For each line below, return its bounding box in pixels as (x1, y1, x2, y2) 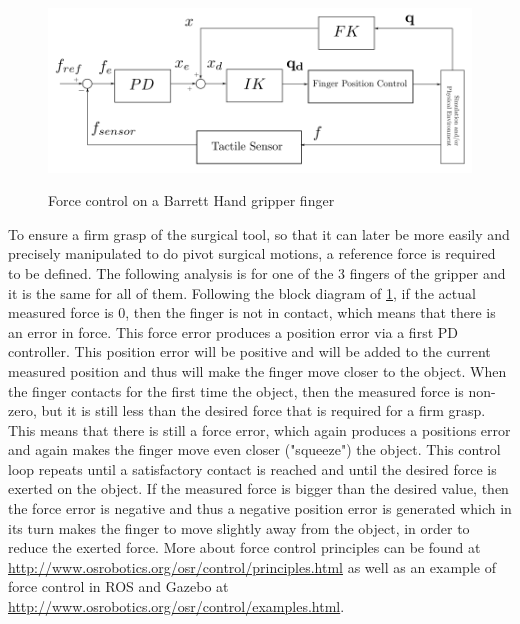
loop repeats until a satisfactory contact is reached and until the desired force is (8, 458, 497, 479)
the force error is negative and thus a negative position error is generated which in (8, 498, 512, 519)
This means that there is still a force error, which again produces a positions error (8, 419, 511, 440)
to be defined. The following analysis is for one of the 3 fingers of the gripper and (8, 262, 506, 283)
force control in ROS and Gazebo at (8, 576, 229, 597)
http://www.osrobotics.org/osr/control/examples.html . (8, 596, 345, 617)
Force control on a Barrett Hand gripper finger (48, 190, 335, 211)
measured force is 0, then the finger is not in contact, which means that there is (8, 302, 496, 323)
